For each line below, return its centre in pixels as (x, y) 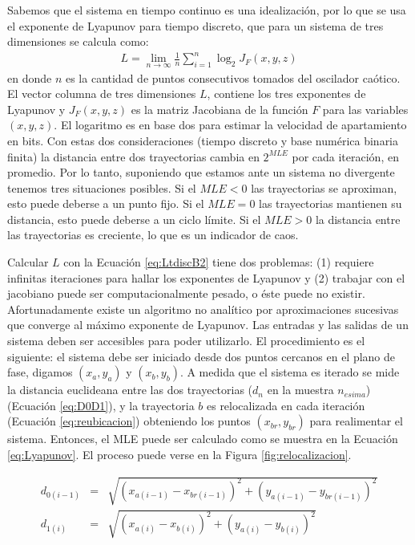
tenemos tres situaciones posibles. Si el (102, 187)
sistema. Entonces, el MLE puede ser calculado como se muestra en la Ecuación (203, 439)
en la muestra (300, 390)
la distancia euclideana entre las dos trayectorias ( (130, 390)
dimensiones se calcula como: (78, 41)
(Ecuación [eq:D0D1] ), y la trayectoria (101, 405)
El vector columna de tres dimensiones (102, 94)
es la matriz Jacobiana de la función (220, 109)
